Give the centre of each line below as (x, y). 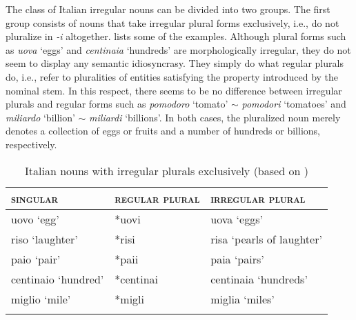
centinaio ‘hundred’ (58, 279)
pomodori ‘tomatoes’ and (294, 104)
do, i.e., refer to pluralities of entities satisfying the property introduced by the (172, 76)
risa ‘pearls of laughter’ (266, 239)
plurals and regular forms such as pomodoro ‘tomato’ (117, 104)
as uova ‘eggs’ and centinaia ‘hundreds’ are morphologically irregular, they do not (178, 49)
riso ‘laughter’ (44, 239)
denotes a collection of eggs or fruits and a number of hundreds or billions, (163, 131)
